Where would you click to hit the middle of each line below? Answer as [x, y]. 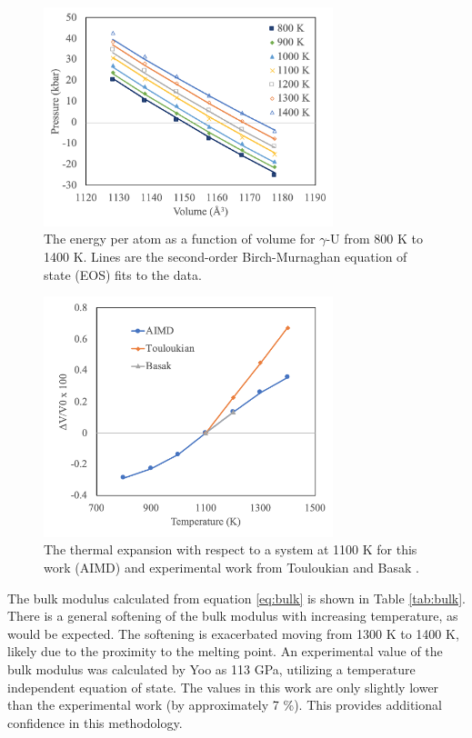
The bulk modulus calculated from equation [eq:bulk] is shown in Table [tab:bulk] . [236, 598]
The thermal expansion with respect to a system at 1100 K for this [231, 549]
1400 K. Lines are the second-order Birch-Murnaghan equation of [226, 256]
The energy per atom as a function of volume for [180, 239]
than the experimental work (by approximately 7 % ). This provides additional [225, 705]
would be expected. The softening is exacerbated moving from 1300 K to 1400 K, [233, 633]
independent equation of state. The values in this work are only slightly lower [223, 687]
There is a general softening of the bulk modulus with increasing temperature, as [233, 616]
